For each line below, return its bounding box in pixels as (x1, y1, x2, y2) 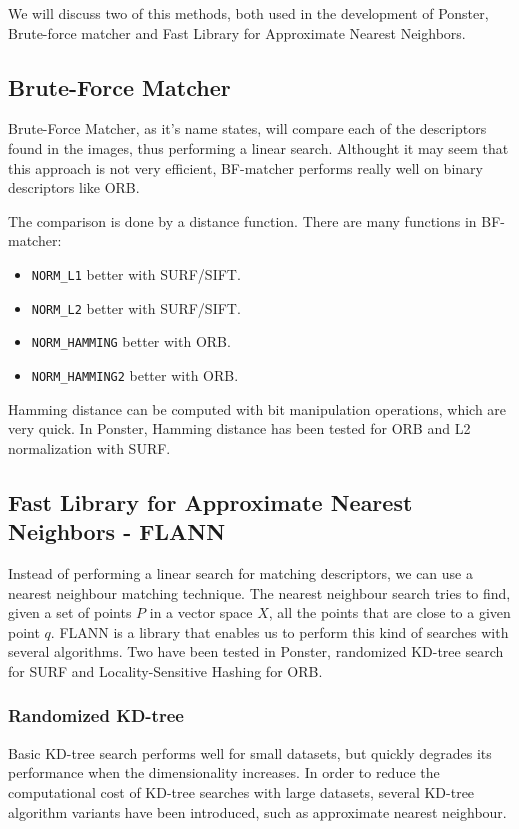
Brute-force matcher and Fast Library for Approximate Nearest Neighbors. (8, 22, 466, 43)
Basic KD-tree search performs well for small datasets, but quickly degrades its (8, 742, 492, 763)
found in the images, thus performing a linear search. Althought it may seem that (8, 137, 509, 158)
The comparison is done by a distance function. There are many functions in (8, 210, 477, 231)
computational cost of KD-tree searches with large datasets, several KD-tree (8, 781, 475, 802)
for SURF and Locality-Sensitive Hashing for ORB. (8, 660, 323, 681)
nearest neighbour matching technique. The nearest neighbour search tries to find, (8, 582, 511, 603)
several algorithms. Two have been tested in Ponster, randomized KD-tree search (8, 641, 504, 662)
